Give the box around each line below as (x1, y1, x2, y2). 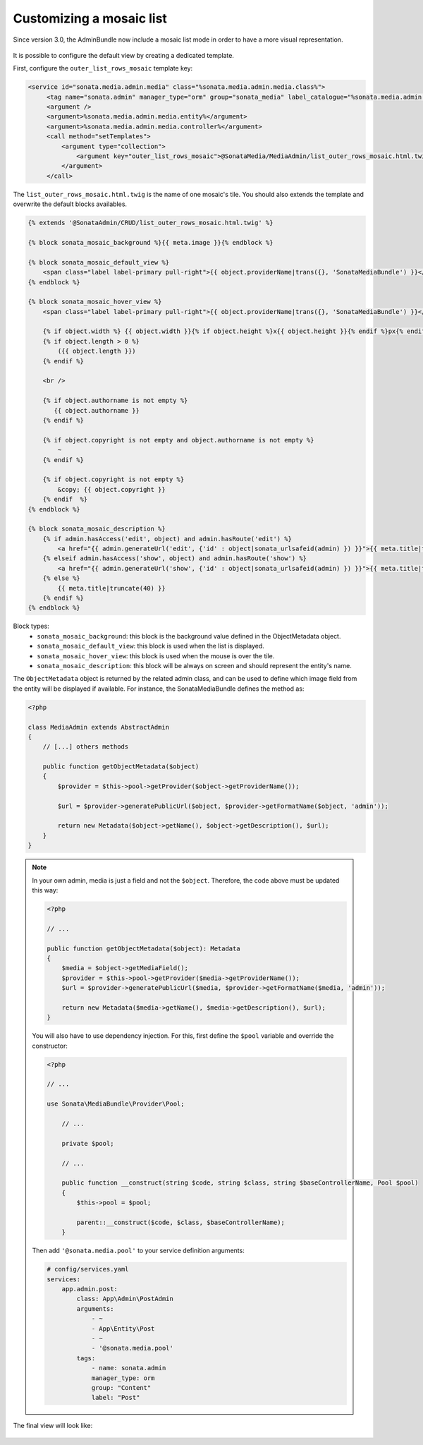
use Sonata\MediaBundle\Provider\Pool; (47, 1100, 185, 1108)
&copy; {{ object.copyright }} (57, 485, 166, 493)
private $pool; (61, 1139, 114, 1147)
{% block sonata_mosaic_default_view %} (27, 258, 169, 266)
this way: (32, 885, 59, 894)
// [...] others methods (42, 743, 129, 751)
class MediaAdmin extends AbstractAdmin (27, 723, 169, 731)
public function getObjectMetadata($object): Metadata (47, 944, 240, 953)
